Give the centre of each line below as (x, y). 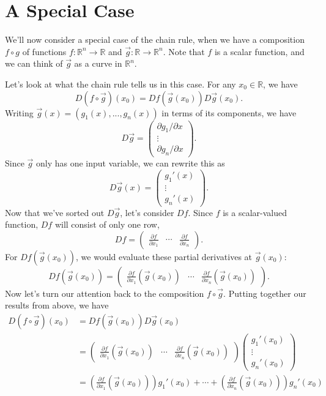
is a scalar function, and (259, 51)
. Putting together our (265, 293)
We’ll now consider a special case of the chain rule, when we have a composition (155, 39)
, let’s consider (147, 212)
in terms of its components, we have (229, 112)
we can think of (34, 63)
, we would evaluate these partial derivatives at (164, 256)
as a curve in (98, 63)
